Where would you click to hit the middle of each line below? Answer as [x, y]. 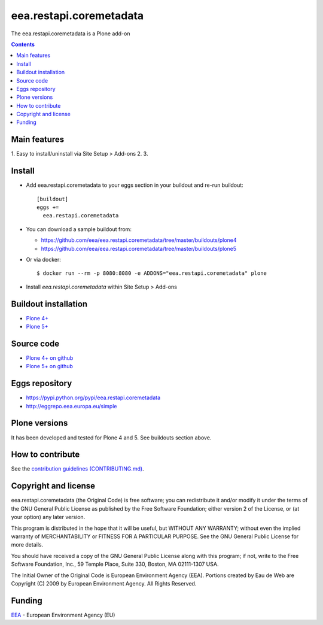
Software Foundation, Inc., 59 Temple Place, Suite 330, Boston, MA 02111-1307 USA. [115, 564]
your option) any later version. [48, 517]
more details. [27, 545]
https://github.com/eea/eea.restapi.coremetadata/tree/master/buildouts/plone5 [139, 248]
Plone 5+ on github [49, 366]
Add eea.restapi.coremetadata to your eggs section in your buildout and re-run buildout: [135, 185]
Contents [23, 44]
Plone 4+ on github [50, 358]
